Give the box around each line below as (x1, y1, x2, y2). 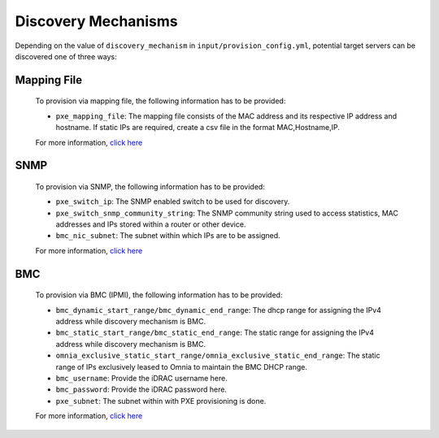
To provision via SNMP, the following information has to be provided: (35, 181, 266, 191)
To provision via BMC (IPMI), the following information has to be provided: (35, 290, 283, 300)
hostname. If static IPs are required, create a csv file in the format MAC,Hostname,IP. (55, 123, 341, 132)
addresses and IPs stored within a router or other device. (55, 219, 246, 229)
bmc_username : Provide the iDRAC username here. (55, 374, 228, 384)
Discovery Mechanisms (15, 12, 178, 30)
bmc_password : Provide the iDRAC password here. (55, 384, 228, 394)
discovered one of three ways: (15, 51, 117, 61)
